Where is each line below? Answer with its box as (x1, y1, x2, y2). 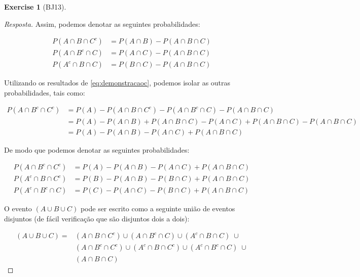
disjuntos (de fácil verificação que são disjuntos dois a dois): (4, 213, 190, 223)
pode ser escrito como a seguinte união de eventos (80, 203, 235, 214)
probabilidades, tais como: (4, 87, 85, 98)
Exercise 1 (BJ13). (4, 2, 66, 12)
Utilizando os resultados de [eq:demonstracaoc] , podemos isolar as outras (4, 77, 231, 88)
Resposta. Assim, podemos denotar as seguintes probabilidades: (4, 18, 200, 29)
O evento (4, 203, 32, 214)
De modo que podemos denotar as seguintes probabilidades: (4, 144, 190, 155)
